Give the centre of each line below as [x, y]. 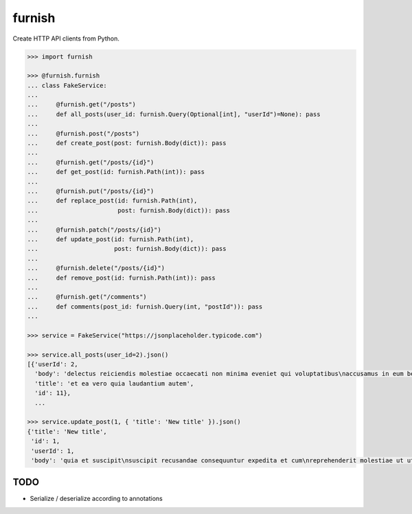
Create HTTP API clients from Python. [66, 38]
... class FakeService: [67, 85]
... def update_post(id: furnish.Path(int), [111, 239]
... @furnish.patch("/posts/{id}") [94, 230]
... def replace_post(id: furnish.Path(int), [112, 201]
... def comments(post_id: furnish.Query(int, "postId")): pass [145, 306]
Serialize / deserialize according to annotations [96, 499]
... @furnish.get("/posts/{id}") [91, 162]
